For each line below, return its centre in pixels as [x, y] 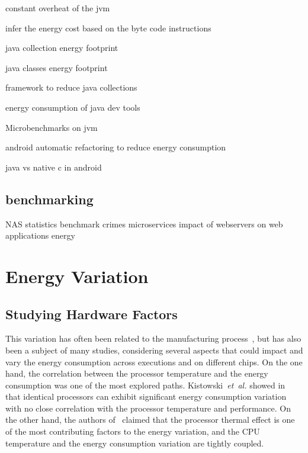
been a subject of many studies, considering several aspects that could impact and [154, 350]
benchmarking [49, 199]
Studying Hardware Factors [92, 314]
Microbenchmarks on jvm [52, 127]
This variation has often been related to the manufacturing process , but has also [153, 338]
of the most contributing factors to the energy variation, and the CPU [133, 431]
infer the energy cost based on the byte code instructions [108, 28]
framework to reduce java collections [71, 87]
